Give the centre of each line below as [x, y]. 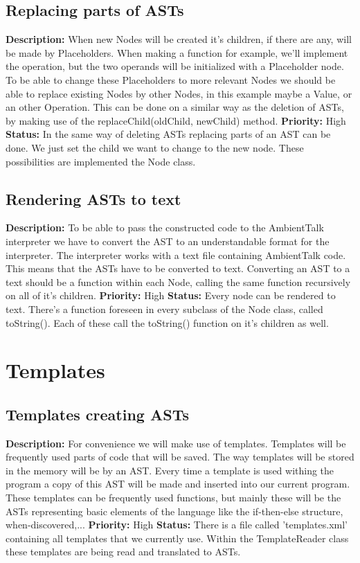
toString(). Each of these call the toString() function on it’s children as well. [167, 322]
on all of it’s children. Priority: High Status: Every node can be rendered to [171, 295]
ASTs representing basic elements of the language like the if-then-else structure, [174, 511]
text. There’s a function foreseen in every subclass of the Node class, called [164, 309]
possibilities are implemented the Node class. [101, 161]
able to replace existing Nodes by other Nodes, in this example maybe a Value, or [179, 93]
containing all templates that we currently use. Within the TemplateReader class [177, 538]
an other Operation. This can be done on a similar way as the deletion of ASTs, [175, 107]
